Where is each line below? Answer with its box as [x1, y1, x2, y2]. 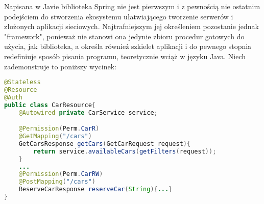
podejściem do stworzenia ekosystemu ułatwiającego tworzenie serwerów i [4, 11, 233, 21]
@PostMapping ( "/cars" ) [18, 178, 96, 186]
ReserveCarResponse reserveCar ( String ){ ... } [18, 186, 173, 193]
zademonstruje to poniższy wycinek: [4, 61, 116, 71]
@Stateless [4, 79, 41, 86]
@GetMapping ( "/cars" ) [18, 133, 92, 140]
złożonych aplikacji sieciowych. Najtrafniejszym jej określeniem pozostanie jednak [4, 21, 259, 32]
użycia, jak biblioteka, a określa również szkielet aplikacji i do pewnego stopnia [4, 41, 252, 52]
